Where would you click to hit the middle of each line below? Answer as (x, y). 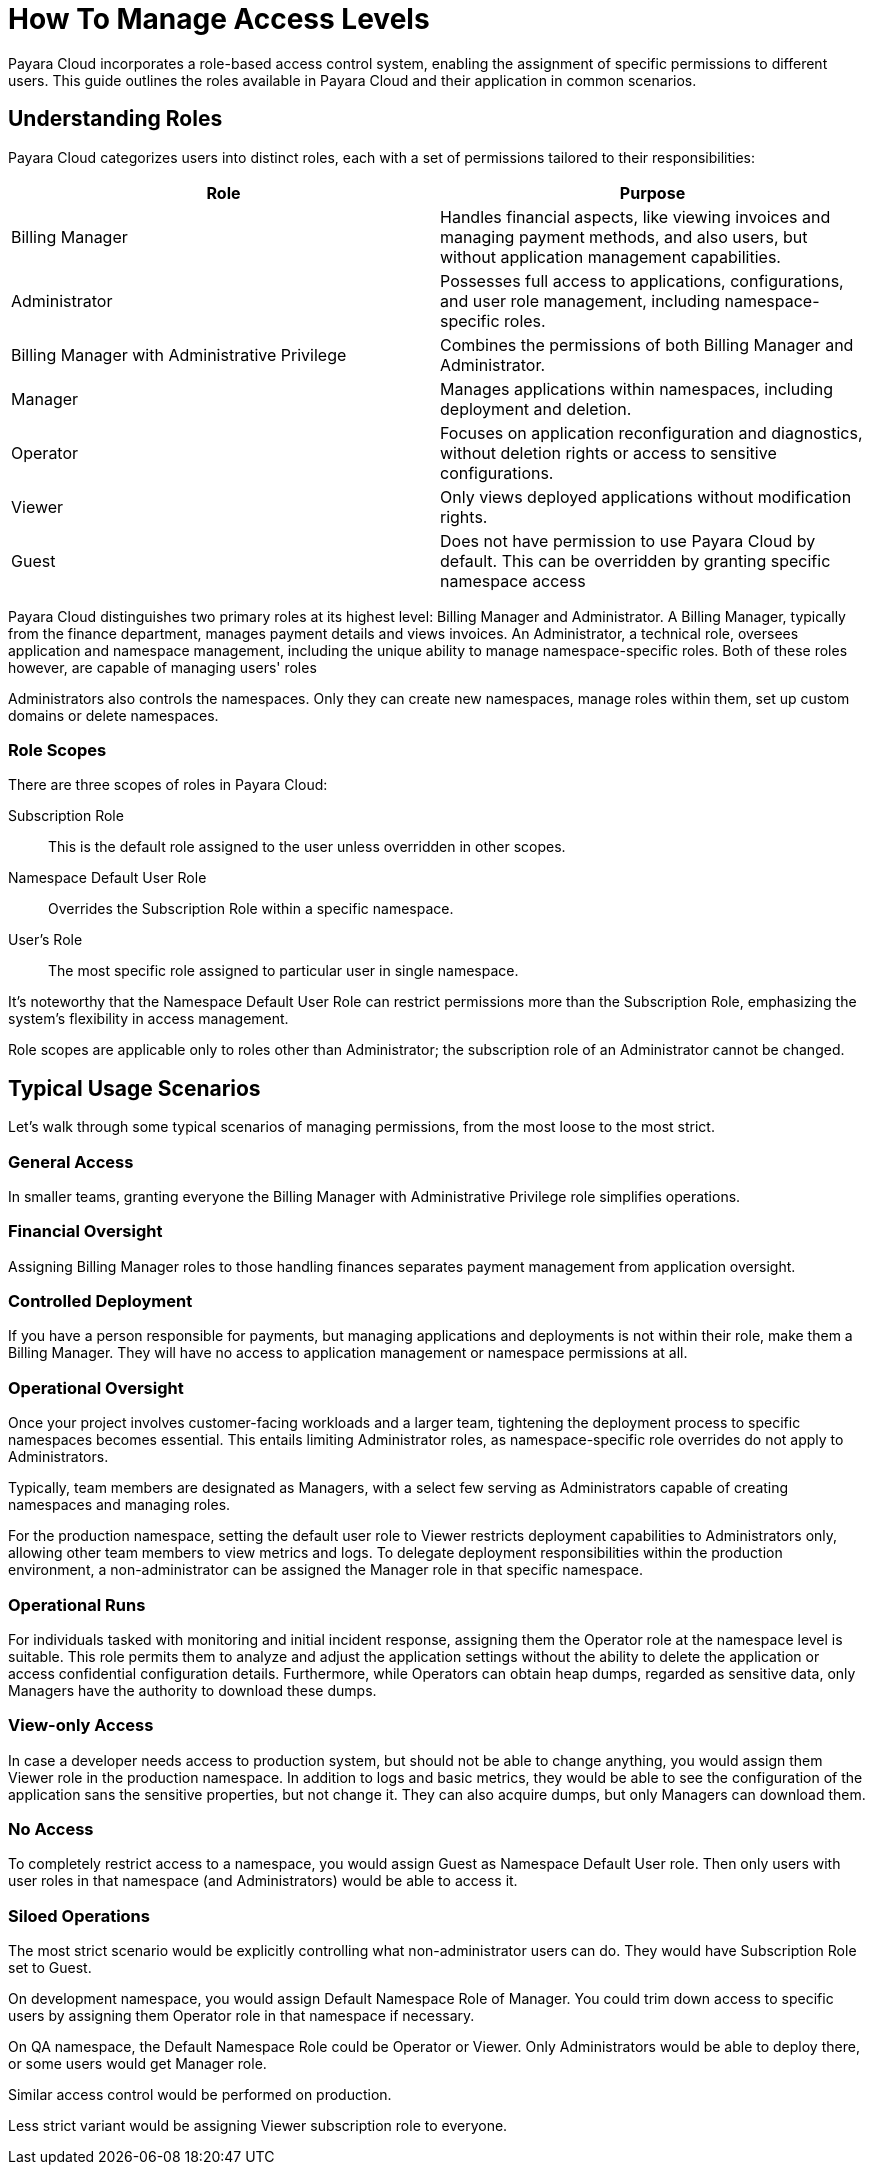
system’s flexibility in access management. (148, 1019)
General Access (71, 1161)
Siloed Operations (79, 1915)
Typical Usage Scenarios (134, 1088)
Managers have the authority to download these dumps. (192, 1690)
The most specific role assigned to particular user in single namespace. (283, 971)
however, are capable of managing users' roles (162, 667)
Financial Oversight (85, 1231)
